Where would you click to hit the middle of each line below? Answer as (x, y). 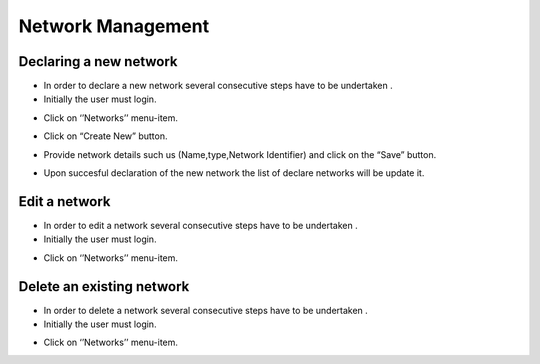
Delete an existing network (104, 286)
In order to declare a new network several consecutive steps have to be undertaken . (218, 86)
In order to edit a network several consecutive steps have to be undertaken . (201, 225)
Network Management (114, 26)
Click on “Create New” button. (105, 136)
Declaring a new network (98, 61)
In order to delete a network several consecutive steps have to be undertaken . (206, 310)
